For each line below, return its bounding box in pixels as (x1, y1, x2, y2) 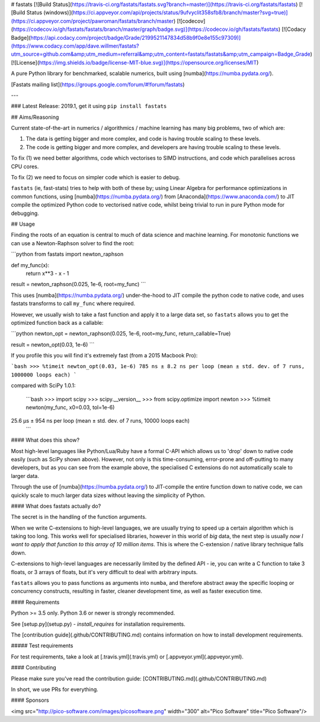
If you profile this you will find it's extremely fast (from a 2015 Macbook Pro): (11, 352, 198, 359)
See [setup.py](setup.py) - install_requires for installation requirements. (11, 620, 186, 628)
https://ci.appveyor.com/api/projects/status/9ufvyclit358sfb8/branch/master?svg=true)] (72, 9, 288, 16)
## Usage (11, 220, 36, 227)
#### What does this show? (11, 436, 80, 444)
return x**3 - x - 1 (25, 270, 69, 277)
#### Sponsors (11, 696, 50, 704)
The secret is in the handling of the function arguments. (11, 514, 147, 521)
